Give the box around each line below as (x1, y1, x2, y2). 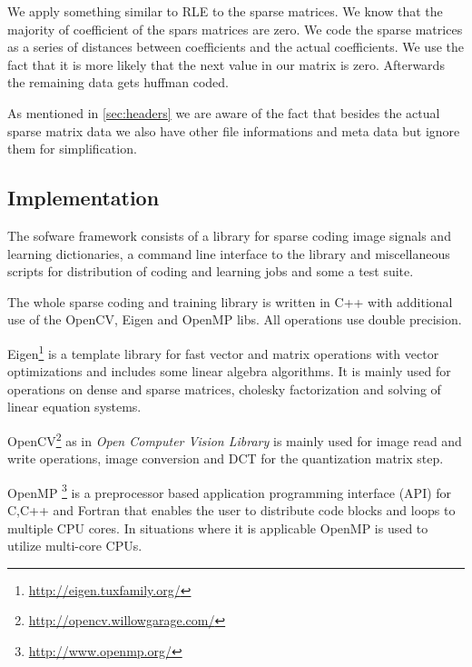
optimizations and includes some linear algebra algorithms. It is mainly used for (7, 362, 451, 381)
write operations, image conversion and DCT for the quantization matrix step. (7, 449, 444, 468)
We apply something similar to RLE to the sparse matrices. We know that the (7, 2, 443, 20)
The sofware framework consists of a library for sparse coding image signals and (7, 225, 451, 244)
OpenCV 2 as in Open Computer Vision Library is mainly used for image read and (7, 428, 462, 450)
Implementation (7, 184, 160, 212)
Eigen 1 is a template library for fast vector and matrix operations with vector (7, 341, 439, 363)
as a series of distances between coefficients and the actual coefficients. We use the (7, 37, 464, 56)
